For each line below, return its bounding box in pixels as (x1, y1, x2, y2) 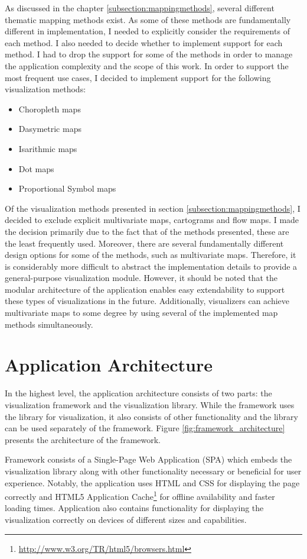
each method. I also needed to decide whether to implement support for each (5, 36, 283, 49)
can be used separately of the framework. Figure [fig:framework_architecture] (5, 422, 285, 434)
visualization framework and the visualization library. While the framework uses (5, 398, 295, 411)
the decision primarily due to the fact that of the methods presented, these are (5, 225, 289, 237)
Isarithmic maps (18, 142, 77, 154)
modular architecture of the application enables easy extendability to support (5, 283, 285, 295)
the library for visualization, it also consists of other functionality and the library (5, 410, 298, 422)
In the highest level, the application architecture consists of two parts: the (5, 387, 272, 399)
